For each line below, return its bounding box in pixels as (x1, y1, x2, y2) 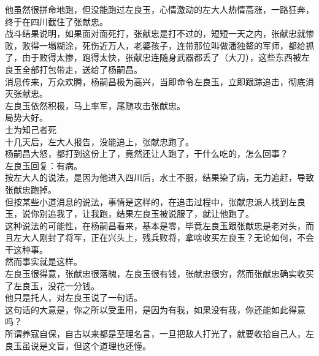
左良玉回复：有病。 (5, 159, 82, 172)
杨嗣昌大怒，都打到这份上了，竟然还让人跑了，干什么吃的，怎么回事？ (5, 147, 288, 160)
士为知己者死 (5, 123, 56, 135)
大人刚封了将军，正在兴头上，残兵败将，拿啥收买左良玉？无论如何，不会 (21, 231, 314, 244)
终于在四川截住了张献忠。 (5, 15, 108, 28)
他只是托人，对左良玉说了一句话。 (5, 291, 142, 304)
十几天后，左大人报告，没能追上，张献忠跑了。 (5, 135, 194, 148)
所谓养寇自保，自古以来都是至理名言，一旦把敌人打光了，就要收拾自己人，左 (5, 327, 314, 340)
